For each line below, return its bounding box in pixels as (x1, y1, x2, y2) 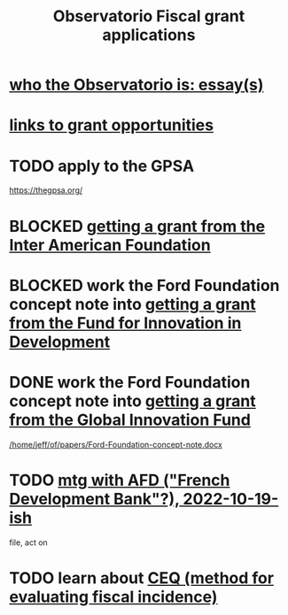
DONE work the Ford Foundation (9, 372, 251, 392)
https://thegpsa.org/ (9, 185, 83, 196)
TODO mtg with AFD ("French (9, 470, 230, 490)
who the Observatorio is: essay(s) (9, 75, 264, 95)
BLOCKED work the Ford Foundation (9, 275, 281, 296)
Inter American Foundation (9, 234, 211, 255)
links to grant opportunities (9, 115, 214, 135)
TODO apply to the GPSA (9, 156, 195, 176)
